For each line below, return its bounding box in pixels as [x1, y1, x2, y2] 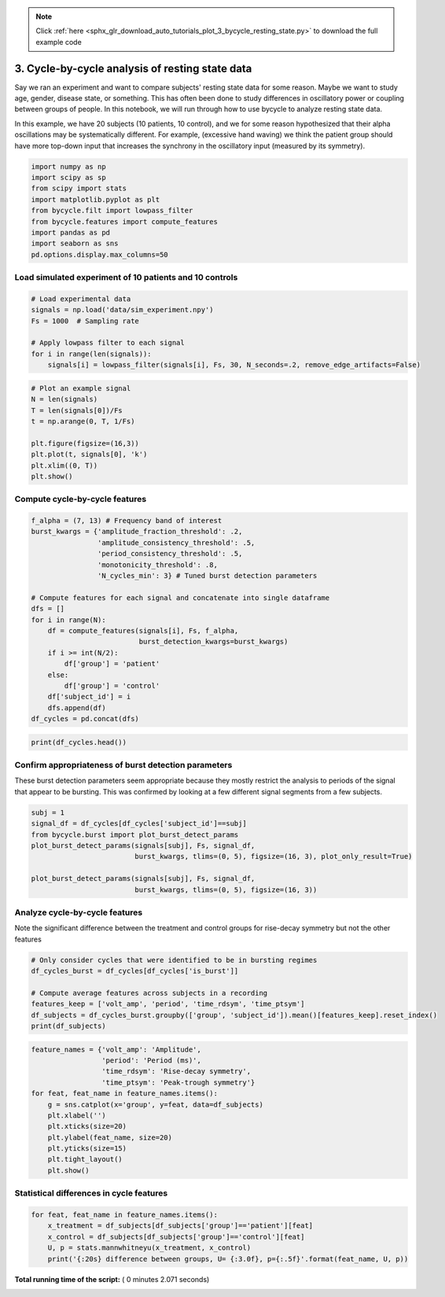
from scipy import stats [31, 184, 127, 193]
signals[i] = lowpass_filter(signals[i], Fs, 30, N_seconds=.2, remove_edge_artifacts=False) [47, 360, 421, 370]
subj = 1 [31, 808, 65, 817]
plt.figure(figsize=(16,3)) [31, 439, 139, 448]
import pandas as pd [31, 228, 110, 237]
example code [35, 37, 82, 46]
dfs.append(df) [47, 703, 106, 712]
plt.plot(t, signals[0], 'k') [31, 450, 148, 459]
